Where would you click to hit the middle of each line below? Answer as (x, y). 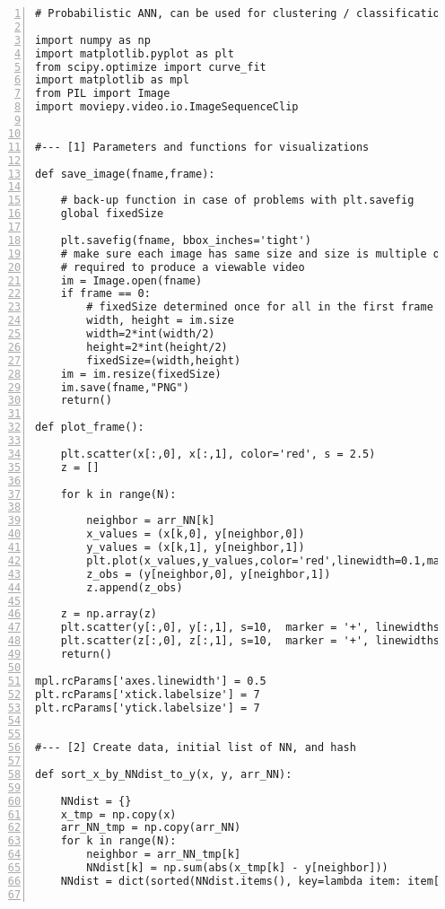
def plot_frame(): (90, 428)
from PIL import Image (103, 94)
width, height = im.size (160, 321)
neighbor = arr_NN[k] (151, 521)
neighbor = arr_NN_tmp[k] (164, 855)
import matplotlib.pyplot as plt (135, 53)
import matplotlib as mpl (112, 80)
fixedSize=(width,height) (164, 360)
